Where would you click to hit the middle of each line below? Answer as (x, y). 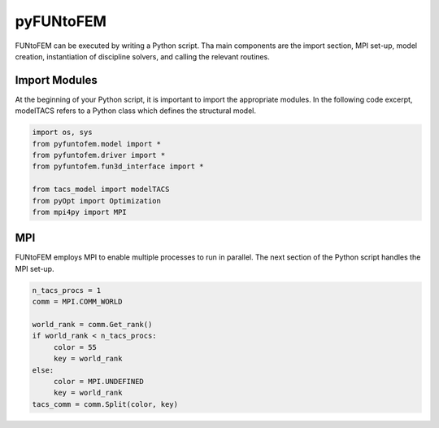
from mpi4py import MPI (80, 212)
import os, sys (62, 133)
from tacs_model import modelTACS (101, 190)
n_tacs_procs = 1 (67, 290)
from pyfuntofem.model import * (97, 144)
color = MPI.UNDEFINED (98, 381)
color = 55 (75, 347)
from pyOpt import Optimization (97, 201)
